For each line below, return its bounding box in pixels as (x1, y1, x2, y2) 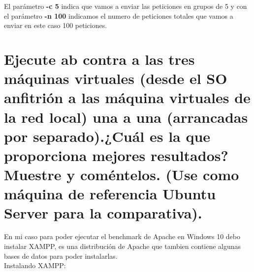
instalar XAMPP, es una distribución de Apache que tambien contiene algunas (4, 241, 241, 251)
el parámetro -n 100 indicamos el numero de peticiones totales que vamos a (4, 10, 233, 21)
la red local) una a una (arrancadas (4, 107, 248, 127)
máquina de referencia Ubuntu (4, 184, 216, 204)
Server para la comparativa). (4, 203, 202, 223)
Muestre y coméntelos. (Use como (4, 164, 239, 185)
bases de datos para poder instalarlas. (4, 250, 118, 261)
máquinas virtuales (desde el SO (4, 68, 227, 88)
